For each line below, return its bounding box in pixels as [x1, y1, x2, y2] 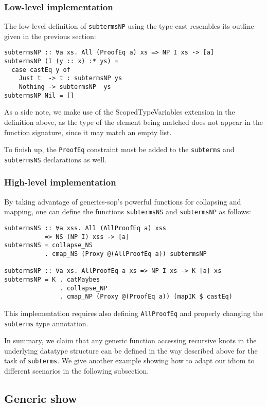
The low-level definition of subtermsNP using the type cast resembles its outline [4, 21, 254, 31]
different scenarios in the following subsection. [4, 365, 149, 376]
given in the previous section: [4, 30, 96, 41]
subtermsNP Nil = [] [4, 91, 75, 99]
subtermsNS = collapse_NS [4, 242, 93, 249]
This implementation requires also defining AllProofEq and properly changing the [4, 307, 263, 318]
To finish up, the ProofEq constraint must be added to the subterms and [4, 144, 235, 155]
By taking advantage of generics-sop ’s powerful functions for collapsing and [4, 196, 241, 207]
